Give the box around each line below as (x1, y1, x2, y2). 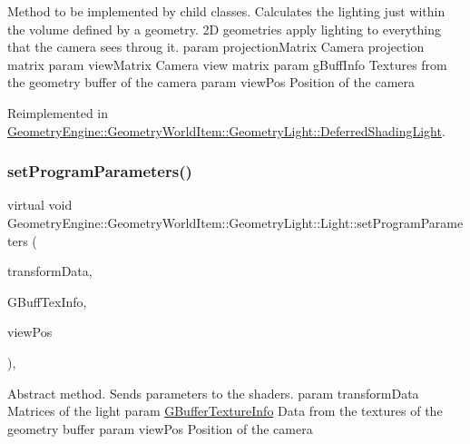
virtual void (7, 195, 73, 214)
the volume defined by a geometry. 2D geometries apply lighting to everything (7, 19, 441, 38)
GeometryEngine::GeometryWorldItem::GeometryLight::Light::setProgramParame (7, 212, 464, 232)
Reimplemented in (7, 103, 109, 122)
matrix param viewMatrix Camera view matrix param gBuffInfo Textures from (7, 54, 447, 74)
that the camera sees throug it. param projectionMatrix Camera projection (7, 37, 425, 56)
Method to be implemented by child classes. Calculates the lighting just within (7, 2, 446, 20)
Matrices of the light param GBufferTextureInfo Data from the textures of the (7, 401, 443, 420)
